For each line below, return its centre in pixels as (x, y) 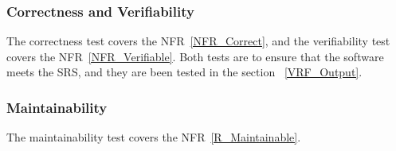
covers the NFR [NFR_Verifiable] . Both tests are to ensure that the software (195, 56)
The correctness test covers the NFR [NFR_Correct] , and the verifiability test (198, 41)
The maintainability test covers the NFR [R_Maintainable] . (154, 137)
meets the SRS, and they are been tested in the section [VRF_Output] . (184, 72)
